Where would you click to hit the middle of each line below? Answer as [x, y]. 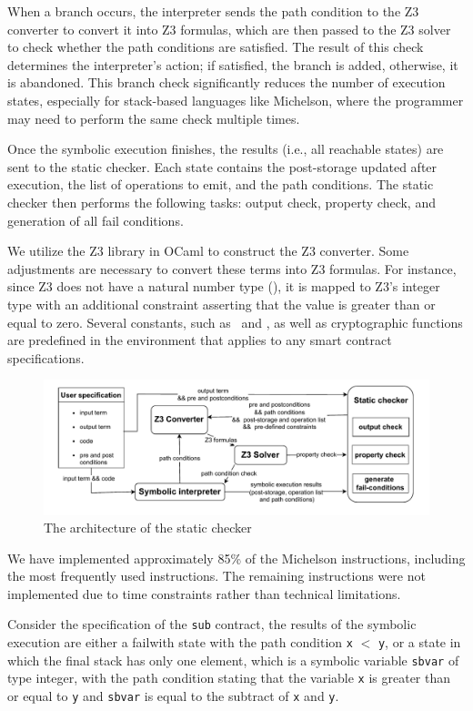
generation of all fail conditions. [96, 220]
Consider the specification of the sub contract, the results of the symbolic [212, 624]
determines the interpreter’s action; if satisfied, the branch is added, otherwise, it [233, 64]
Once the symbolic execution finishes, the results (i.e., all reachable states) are [226, 149]
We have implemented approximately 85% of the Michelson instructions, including [236, 558]
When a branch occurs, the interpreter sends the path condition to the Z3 [213, 11]
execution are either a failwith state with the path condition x [180, 642]
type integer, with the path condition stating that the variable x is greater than [229, 678]
